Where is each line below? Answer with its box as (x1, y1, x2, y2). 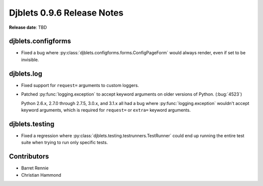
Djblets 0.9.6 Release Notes (9, 7, 124, 18)
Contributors (9, 152, 49, 161)
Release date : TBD (9, 24, 47, 30)
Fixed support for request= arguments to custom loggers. (21, 82, 139, 88)
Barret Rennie (21, 165, 49, 171)
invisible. (21, 57, 39, 62)
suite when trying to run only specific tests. (21, 140, 108, 145)
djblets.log (9, 69, 42, 78)
